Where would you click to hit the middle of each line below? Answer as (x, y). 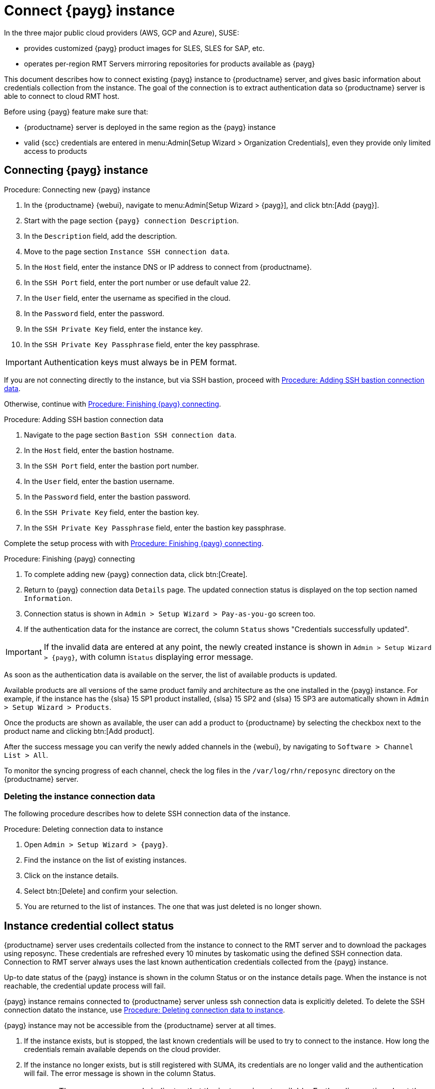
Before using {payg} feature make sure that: (76, 111)
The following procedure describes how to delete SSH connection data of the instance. (147, 814)
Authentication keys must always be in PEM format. (140, 362)
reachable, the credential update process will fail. (85, 986)
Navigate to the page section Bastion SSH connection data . (130, 435)
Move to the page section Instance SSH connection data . (127, 251)
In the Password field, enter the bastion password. (107, 497)
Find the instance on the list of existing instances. (105, 860)
